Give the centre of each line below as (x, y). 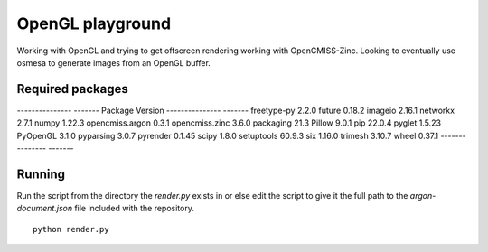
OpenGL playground (94, 23)
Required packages (72, 89)
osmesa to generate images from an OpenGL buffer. (114, 62)
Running (41, 174)
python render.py (71, 229)
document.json (44, 209)
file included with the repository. (134, 209)
